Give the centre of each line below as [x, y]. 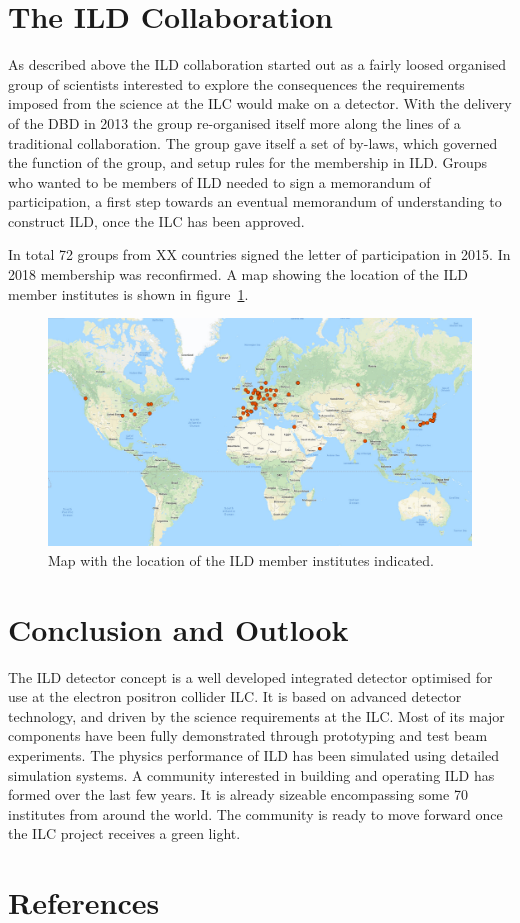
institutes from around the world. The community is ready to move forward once [255, 813]
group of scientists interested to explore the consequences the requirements [236, 83]
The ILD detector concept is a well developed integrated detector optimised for [250, 676]
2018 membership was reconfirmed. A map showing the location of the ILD [238, 274]
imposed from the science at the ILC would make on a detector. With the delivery [260, 103]
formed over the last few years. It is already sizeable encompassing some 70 [238, 794]
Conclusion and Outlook [178, 628]
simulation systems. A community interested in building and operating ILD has [251, 774]
